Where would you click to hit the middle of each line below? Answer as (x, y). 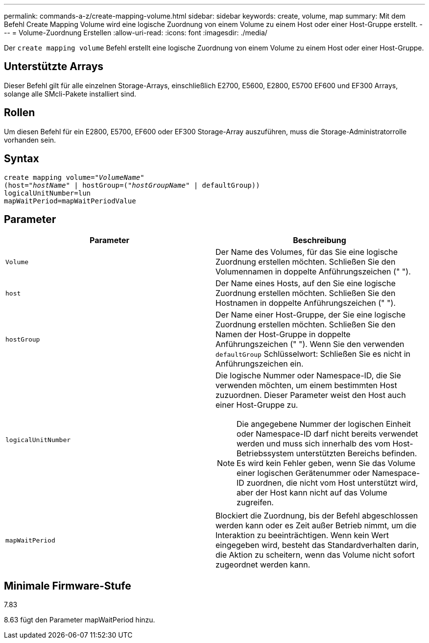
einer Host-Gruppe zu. (257, 405)
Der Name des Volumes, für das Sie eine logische (307, 252)
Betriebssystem (265, 454)
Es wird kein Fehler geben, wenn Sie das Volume (326, 463)
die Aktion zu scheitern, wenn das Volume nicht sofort (315, 555)
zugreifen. (255, 503)
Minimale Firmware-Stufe (68, 586)
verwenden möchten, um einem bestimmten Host (306, 385)
